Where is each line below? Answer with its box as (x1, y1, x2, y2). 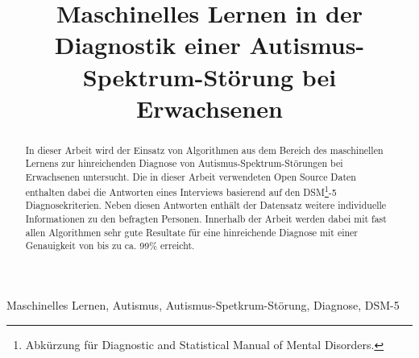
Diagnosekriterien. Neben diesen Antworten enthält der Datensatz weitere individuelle (25, 198, 387, 212)
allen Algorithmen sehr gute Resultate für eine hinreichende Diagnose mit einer (25, 225, 359, 239)
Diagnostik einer (54, 28, 241, 61)
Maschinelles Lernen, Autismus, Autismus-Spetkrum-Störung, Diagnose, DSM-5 (6, 296, 400, 313)
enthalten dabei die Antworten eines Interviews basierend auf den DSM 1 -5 (25, 182, 337, 198)
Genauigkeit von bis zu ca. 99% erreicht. (25, 239, 195, 252)
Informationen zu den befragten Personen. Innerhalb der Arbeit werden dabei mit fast (25, 211, 387, 225)
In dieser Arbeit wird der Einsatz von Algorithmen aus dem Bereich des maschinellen (25, 143, 384, 156)
